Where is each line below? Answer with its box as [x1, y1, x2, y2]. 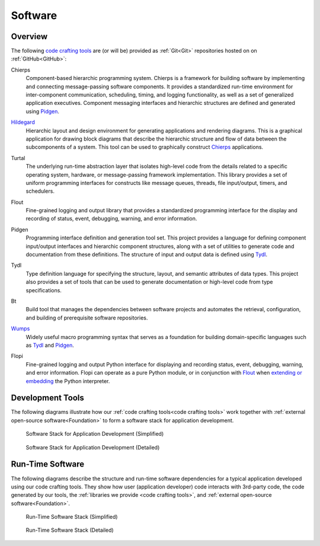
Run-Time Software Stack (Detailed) [25, 526, 114, 534]
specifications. [25, 286, 62, 293]
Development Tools [11, 393, 84, 403]
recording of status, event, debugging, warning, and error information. [25, 215, 197, 222]
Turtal [11, 154, 25, 161]
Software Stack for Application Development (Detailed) [25, 443, 160, 451]
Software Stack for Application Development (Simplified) [25, 430, 164, 438]
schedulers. [25, 187, 55, 195]
